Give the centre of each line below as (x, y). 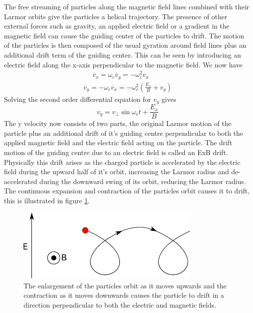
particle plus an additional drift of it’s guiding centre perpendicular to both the (124, 133)
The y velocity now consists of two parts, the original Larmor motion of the (118, 123)
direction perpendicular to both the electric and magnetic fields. (120, 304)
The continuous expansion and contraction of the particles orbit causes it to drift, (127, 191)
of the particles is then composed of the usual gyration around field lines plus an (125, 45)
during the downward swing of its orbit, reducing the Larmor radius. (143, 181)
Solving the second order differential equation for (78, 99)
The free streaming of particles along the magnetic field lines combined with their (127, 6)
